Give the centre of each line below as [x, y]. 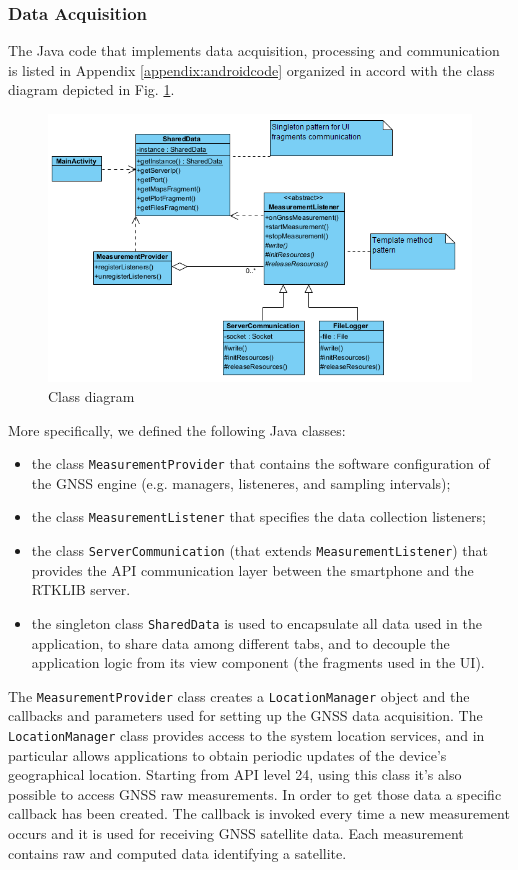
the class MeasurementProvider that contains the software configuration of [260, 463]
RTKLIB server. [81, 589]
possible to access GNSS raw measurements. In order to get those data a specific [255, 793]
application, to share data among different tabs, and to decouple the [240, 642]
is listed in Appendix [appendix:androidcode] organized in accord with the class [251, 69]
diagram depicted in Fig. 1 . [91, 89]
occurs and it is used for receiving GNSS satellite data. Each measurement [236, 833]
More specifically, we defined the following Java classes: [177, 429]
